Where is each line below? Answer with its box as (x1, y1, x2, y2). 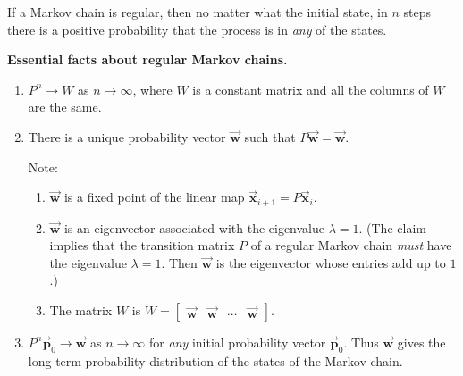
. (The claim (358, 218, 426, 237)
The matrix (49, 300, 113, 319)
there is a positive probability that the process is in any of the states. (7, 20, 387, 38)
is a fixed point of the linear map (63, 188, 245, 206)
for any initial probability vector (148, 332, 326, 351)
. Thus (343, 332, 379, 351)
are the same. (28, 97, 102, 116)
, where (132, 79, 173, 98)
